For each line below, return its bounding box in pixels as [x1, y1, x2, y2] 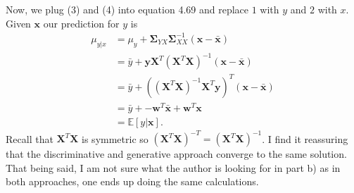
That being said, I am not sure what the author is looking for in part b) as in [6, 160, 341, 175]
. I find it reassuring [262, 131, 348, 146]
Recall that [6, 131, 53, 146]
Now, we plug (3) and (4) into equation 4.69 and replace [6, 2, 248, 16]
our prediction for [43, 15, 120, 30]
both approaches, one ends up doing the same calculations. [6, 174, 259, 189]
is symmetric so [82, 131, 148, 146]
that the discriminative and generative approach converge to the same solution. [6, 147, 347, 161]
